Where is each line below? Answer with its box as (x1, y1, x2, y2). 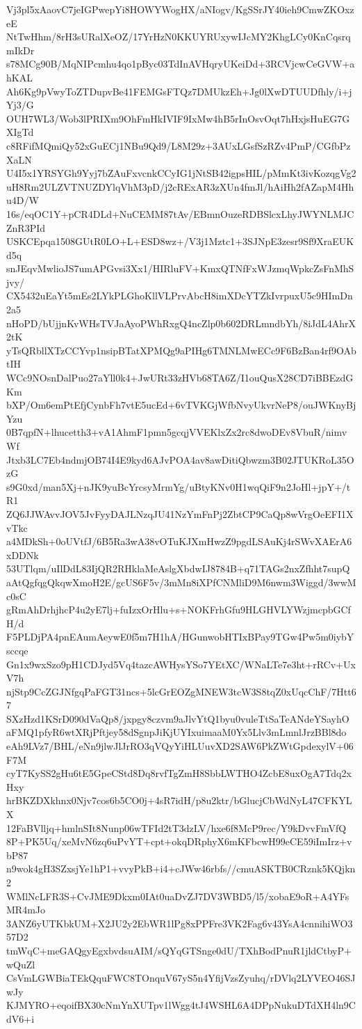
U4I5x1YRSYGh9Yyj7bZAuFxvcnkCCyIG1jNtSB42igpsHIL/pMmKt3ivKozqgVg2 (6, 166, 356, 180)
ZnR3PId (6, 220, 46, 235)
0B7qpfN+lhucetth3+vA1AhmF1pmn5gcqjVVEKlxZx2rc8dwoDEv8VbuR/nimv (6, 425, 347, 439)
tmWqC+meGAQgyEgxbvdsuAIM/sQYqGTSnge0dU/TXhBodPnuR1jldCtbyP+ (6, 943, 352, 957)
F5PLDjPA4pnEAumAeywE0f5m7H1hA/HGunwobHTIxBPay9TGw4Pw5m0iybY (6, 629, 354, 644)
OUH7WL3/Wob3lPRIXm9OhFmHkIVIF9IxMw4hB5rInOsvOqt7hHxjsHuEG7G (6, 111, 350, 125)
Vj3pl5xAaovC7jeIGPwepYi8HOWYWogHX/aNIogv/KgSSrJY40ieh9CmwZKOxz (6, 2, 354, 16)
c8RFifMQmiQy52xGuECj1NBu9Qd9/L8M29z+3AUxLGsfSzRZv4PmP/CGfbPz (6, 138, 351, 152)
